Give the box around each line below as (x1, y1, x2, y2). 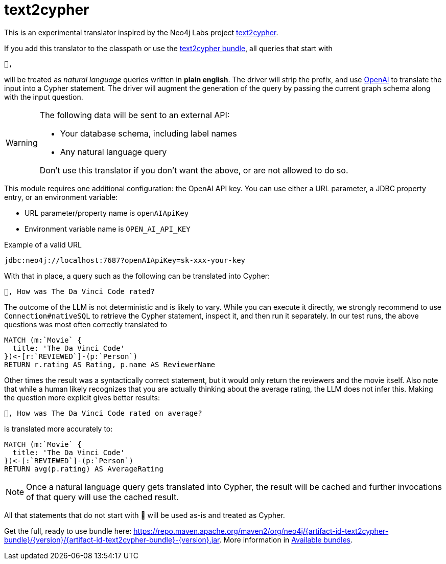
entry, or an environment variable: (4, 192, 118, 201)
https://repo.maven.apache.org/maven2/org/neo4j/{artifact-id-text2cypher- (133, 526, 389, 535)
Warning (6, 137, 38, 148)
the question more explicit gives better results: (4, 393, 160, 402)
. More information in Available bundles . (219, 535, 353, 544)
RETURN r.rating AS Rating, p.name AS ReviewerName (4, 360, 216, 369)
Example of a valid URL (4, 240, 82, 249)
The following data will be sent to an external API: (39, 109, 230, 120)
